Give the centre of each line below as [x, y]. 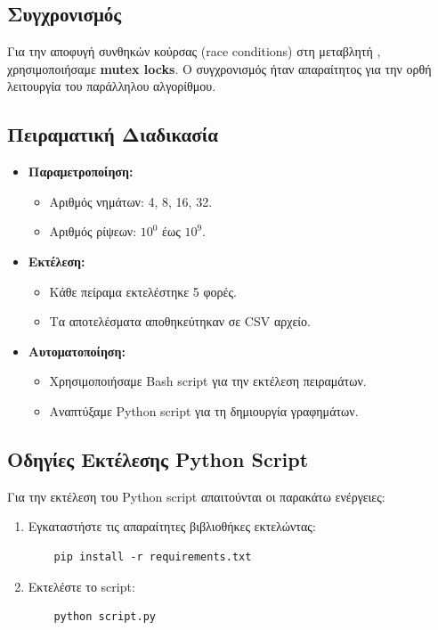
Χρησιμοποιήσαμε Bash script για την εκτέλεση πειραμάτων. [208, 381]
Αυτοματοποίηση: [77, 351]
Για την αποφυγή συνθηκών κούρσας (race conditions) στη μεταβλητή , [194, 51]
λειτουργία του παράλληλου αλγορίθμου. [112, 86]
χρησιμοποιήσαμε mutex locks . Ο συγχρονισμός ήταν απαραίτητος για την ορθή [219, 68]
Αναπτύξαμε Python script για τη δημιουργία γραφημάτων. [204, 410]
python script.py [105, 617]
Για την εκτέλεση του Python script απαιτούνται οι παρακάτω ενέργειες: [196, 496]
